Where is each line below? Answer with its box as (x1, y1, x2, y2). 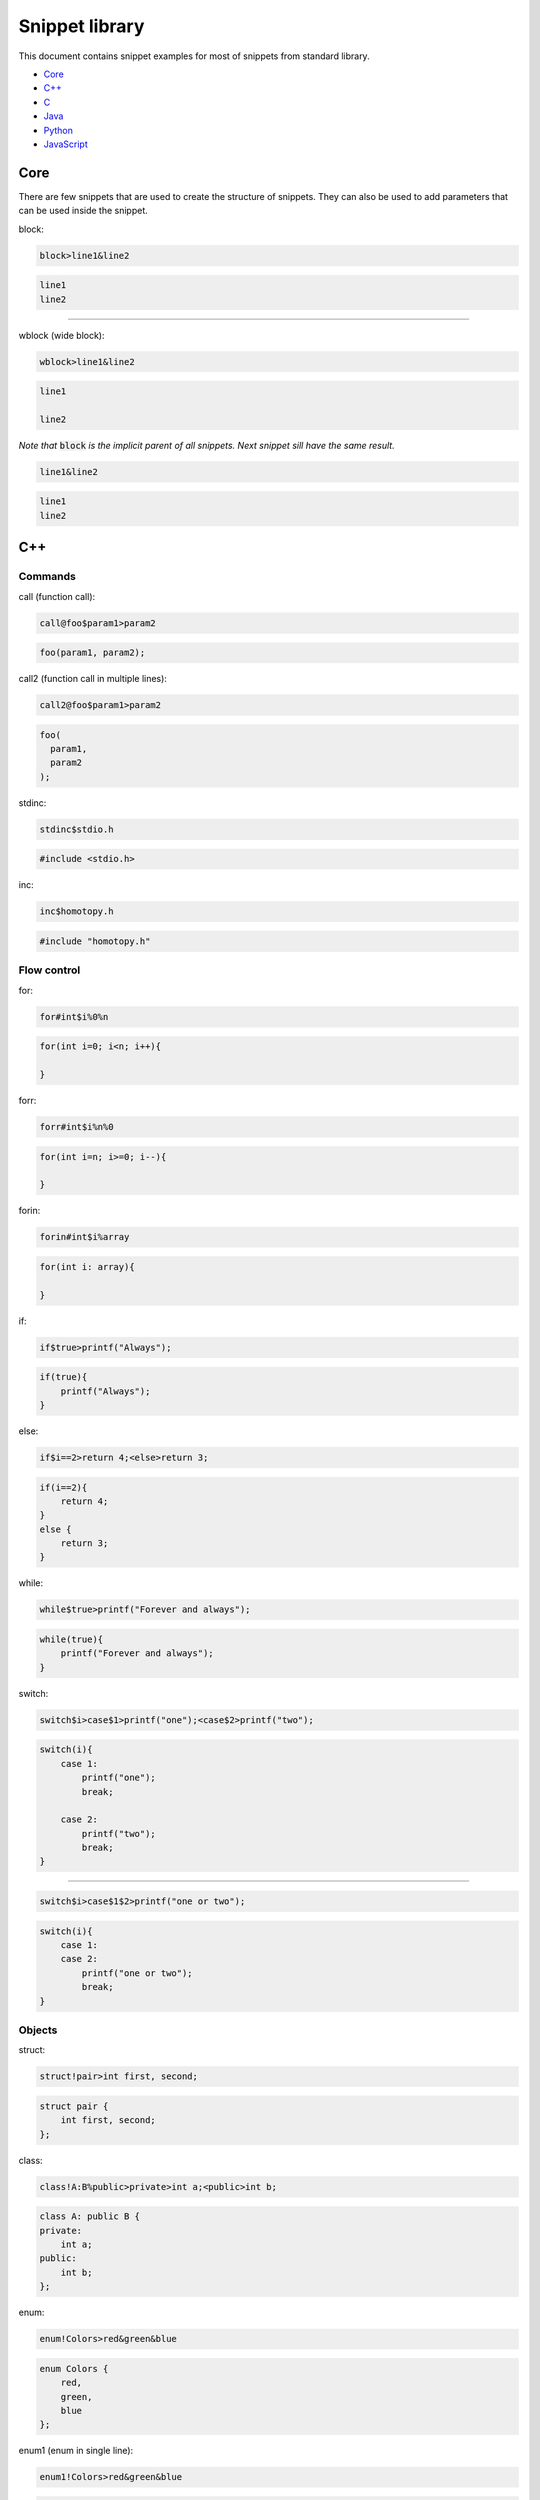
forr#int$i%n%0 (39, 1121, 114, 1132)
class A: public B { (39, 2211, 140, 2222)
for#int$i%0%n (39, 1011, 109, 1022)
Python (43, 124, 74, 136)
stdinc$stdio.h (39, 823, 114, 835)
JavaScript (43, 138, 89, 150)
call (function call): (18, 590, 96, 602)
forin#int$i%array (39, 1231, 130, 1243)
